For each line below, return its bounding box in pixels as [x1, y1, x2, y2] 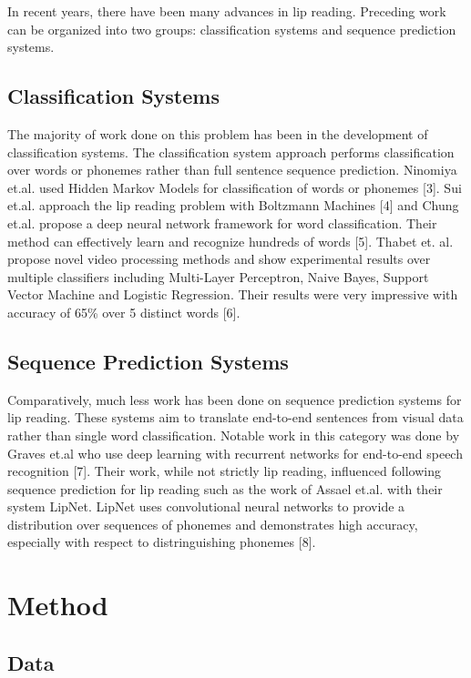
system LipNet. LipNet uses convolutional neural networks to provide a [7, 497, 405, 516]
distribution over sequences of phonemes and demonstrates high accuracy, [7, 514, 418, 533]
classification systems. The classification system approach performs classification [7, 142, 455, 161]
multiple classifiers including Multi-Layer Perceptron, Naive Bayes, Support [7, 267, 429, 286]
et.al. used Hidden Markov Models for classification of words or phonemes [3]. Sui [7, 177, 462, 197]
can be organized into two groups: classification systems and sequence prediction [7, 19, 456, 38]
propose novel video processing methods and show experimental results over [7, 249, 431, 268]
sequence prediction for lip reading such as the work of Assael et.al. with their [7, 479, 443, 498]
